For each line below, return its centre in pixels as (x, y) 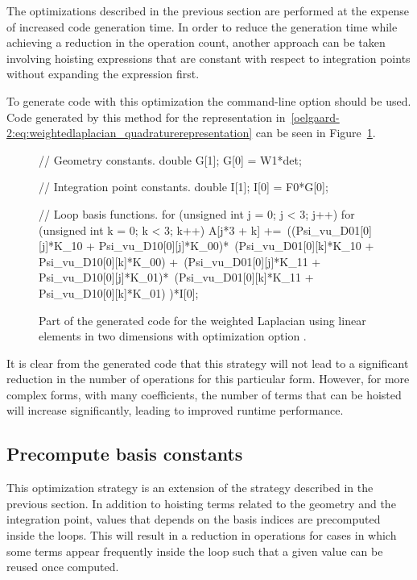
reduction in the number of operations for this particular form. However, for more (208, 379)
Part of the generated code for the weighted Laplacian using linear (202, 320)
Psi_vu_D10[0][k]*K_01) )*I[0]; (119, 292)
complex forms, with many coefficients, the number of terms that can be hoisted (204, 394)
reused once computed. (63, 567)
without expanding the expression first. (103, 74)
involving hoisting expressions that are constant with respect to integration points (208, 58)
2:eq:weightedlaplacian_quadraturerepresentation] (130, 133)
